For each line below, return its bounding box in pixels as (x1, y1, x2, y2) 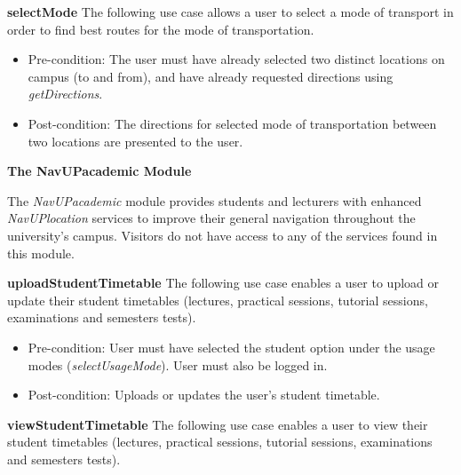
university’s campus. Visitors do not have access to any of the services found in (7, 226, 438, 244)
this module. (7, 243, 75, 262)
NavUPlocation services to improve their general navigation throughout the (7, 209, 416, 227)
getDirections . (28, 84, 103, 103)
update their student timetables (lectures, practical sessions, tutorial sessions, (7, 290, 428, 309)
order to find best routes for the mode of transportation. (7, 20, 314, 38)
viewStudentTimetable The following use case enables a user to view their (7, 415, 428, 433)
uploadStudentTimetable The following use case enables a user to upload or (7, 273, 439, 292)
